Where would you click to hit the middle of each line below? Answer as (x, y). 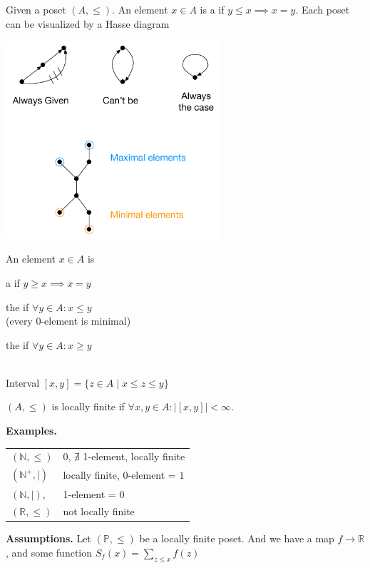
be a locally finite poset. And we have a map (237, 538)
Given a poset (36, 9)
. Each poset (323, 9)
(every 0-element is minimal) (68, 321)
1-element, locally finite (134, 456)
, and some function (49, 553)
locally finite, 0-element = (119, 475)
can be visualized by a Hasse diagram (88, 23)
